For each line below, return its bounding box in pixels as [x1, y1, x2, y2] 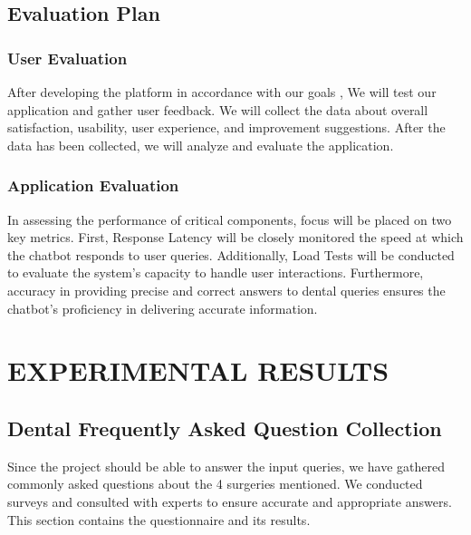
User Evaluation [7, 46, 128, 69]
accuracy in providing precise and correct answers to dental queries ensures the [7, 280, 446, 299]
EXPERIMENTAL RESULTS [7, 352, 389, 389]
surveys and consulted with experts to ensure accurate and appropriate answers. [7, 491, 452, 511]
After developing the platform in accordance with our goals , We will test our [7, 83, 437, 101]
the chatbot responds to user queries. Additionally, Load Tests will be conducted [7, 245, 455, 264]
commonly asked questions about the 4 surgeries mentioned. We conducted [7, 474, 423, 493]
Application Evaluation [7, 174, 179, 197]
